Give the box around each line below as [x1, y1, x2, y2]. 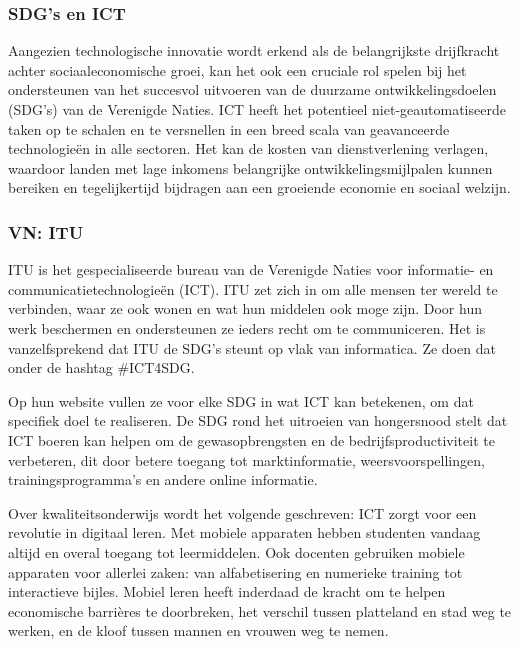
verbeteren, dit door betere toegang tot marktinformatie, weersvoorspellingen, [8, 449, 485, 470]
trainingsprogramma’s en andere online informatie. [8, 469, 318, 490]
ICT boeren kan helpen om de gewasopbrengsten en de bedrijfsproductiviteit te [8, 429, 495, 450]
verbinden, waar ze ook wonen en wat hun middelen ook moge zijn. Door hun [8, 298, 482, 319]
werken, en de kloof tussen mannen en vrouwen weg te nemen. [8, 620, 389, 641]
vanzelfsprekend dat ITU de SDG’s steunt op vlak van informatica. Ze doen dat [8, 337, 496, 358]
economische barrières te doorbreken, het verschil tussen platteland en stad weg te [8, 600, 512, 621]
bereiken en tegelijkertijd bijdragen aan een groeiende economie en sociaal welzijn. [8, 177, 511, 198]
